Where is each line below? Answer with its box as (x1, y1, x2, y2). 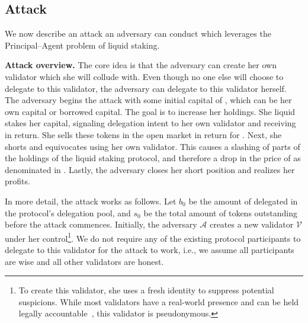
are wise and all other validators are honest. (5, 255, 164, 267)
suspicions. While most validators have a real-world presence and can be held (18, 295, 299, 308)
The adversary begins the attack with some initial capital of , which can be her (5, 94, 292, 106)
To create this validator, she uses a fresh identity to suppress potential (18, 284, 274, 296)
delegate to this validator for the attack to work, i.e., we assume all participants (5, 243, 294, 255)
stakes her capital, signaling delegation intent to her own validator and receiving (5, 117, 296, 129)
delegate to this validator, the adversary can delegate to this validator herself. (5, 82, 287, 94)
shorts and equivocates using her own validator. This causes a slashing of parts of (5, 140, 300, 152)
